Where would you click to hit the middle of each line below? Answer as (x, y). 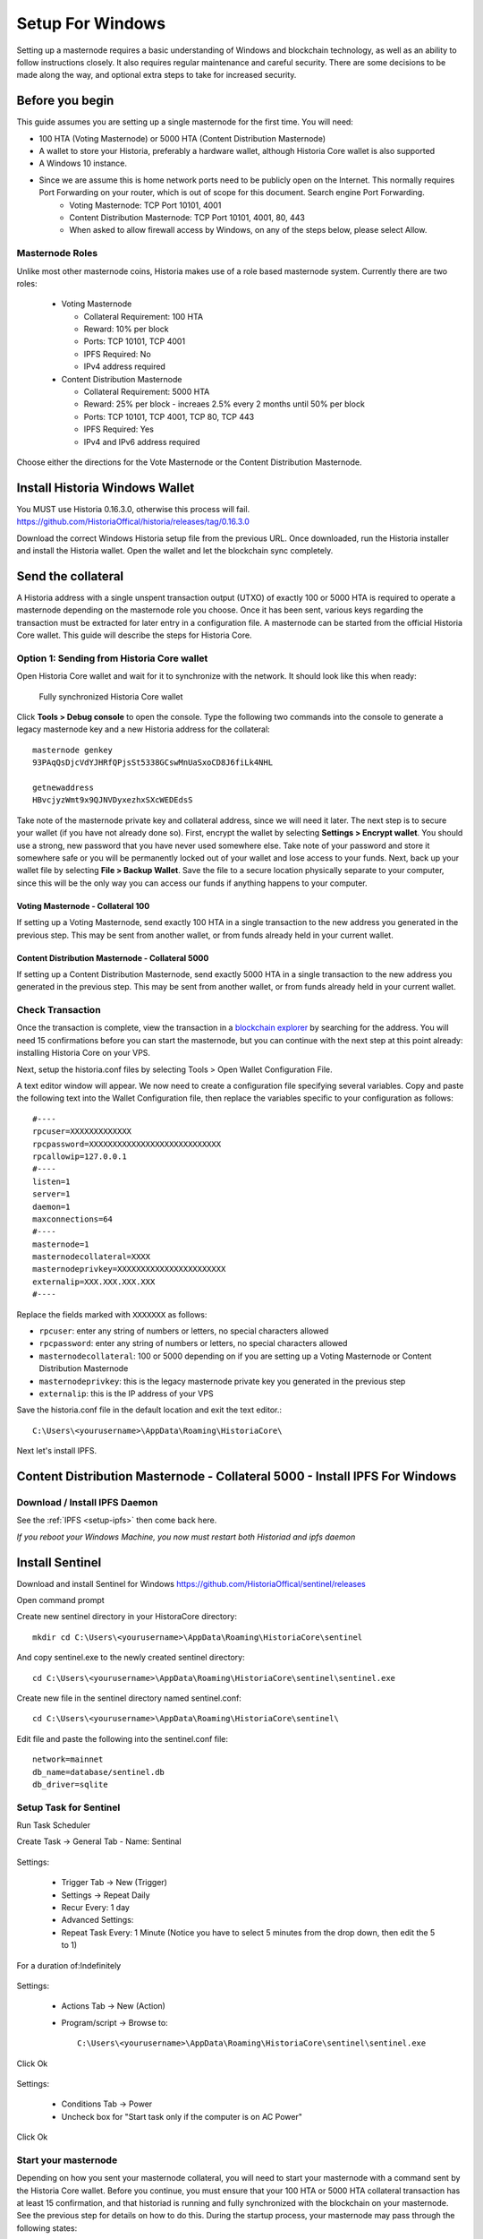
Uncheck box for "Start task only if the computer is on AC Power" (182, 2116)
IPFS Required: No (117, 354)
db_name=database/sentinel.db (99, 1772)
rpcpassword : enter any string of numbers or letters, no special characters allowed (193, 1343)
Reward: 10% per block (126, 329)
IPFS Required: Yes (119, 429)
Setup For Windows (91, 23)
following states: (47, 2228)
